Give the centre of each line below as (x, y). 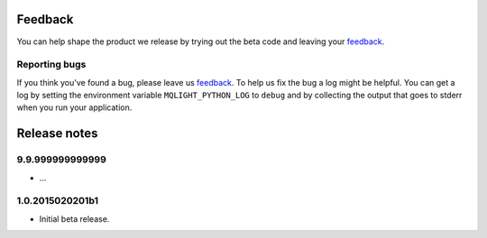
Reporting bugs (51, 65)
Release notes (57, 134)
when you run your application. (74, 107)
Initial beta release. (74, 219)
